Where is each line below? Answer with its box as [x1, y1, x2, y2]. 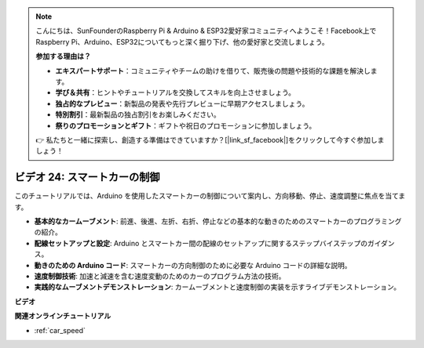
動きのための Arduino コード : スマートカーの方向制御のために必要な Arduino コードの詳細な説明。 [34, 260, 353, 270]
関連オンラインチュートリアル [14, 311, 111, 321]
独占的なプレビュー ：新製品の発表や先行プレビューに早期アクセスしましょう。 [55, 99, 309, 108]
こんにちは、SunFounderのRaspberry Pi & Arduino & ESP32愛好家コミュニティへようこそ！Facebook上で [35, 26, 377, 35]
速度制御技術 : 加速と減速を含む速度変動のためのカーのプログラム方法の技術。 [34, 271, 286, 281]
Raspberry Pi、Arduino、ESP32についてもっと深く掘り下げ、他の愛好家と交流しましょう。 [35, 37, 329, 46]
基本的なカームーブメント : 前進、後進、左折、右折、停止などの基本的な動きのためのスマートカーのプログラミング [34, 216, 402, 226]
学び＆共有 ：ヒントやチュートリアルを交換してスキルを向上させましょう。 [55, 88, 296, 97]
